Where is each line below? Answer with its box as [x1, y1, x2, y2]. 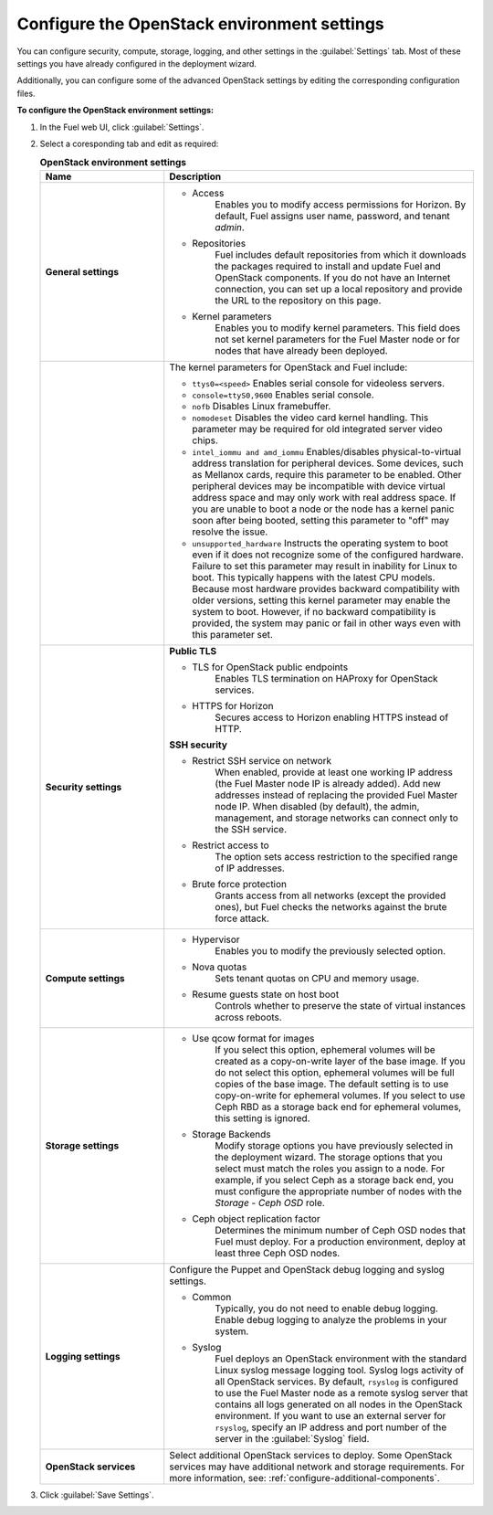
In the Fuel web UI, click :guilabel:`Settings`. [39, 122, 205, 132]
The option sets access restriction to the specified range [215, 850, 458, 863]
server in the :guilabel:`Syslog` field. [215, 1432, 370, 1445]
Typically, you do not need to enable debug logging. [215, 1302, 438, 1315]
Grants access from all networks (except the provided [215, 889, 446, 902]
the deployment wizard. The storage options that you [215, 1150, 443, 1163]
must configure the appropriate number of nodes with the [215, 1184, 463, 1197]
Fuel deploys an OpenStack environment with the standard [215, 1352, 467, 1365]
